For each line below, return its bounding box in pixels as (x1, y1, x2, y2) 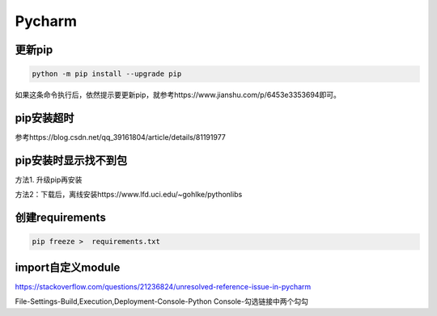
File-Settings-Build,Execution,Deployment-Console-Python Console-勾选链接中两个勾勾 (15, 297, 309, 306)
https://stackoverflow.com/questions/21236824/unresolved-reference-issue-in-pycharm (15, 281, 312, 291)
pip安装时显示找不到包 (15, 154, 128, 167)
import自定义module (15, 260, 121, 274)
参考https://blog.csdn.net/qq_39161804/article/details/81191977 (15, 133, 227, 142)
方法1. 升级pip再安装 (15, 175, 83, 184)
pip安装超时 (15, 111, 74, 124)
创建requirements (15, 211, 107, 225)
